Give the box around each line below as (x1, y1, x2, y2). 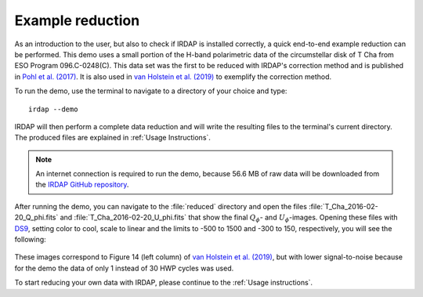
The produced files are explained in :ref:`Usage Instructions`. (14, 133, 211, 143)
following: (14, 235, 46, 244)
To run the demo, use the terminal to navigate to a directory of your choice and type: (14, 86, 287, 96)
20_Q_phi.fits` (14, 212, 59, 223)
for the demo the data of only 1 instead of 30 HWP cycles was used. (14, 263, 234, 273)
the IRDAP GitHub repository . (35, 180, 129, 190)
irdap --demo (28, 104, 78, 114)
